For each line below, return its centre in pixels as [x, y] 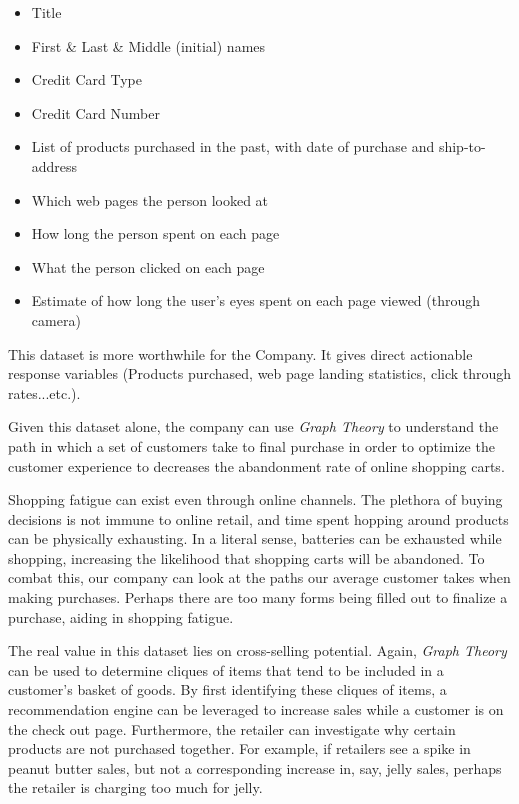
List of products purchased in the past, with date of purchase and [233, 146]
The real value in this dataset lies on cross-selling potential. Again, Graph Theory [257, 650]
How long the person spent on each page [155, 233]
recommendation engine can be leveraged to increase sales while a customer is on [256, 709]
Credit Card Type [86, 79]
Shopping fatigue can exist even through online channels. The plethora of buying [255, 499]
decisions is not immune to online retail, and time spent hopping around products [258, 518]
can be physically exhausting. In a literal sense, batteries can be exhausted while [255, 538]
